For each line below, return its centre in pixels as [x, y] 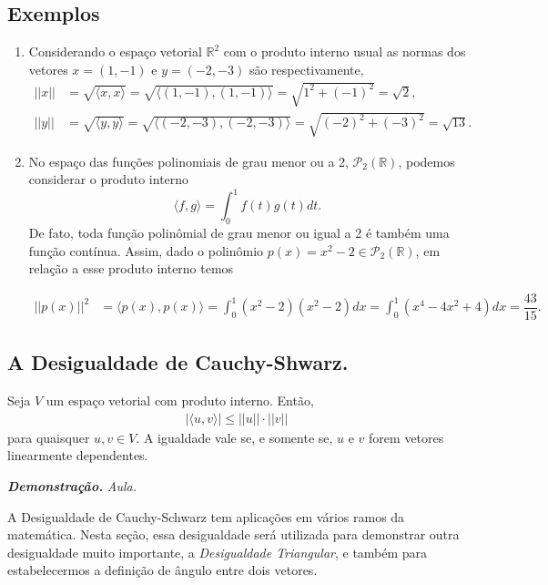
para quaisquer [49, 437]
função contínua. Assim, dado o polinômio [146, 250]
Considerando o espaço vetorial [115, 51]
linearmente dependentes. [78, 455]
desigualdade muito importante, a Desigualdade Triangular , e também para [218, 552]
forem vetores [406, 437]
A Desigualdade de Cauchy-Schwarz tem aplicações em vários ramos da [206, 516]
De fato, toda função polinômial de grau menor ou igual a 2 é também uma [239, 233]
